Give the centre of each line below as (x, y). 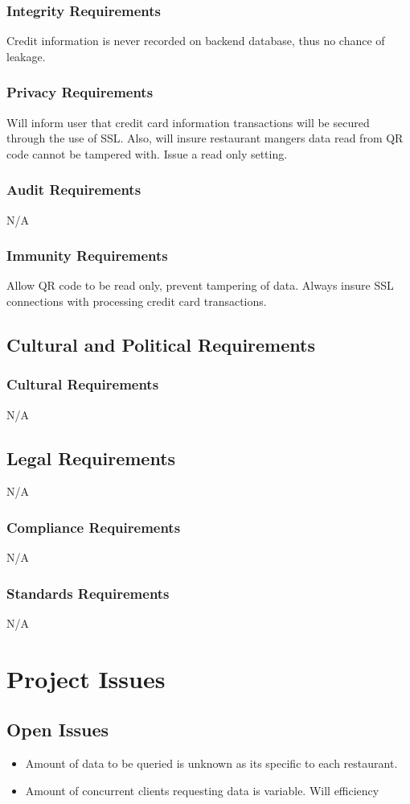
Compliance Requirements (94, 527)
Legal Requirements (91, 458)
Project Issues (86, 678)
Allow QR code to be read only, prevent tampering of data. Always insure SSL (200, 285)
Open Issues (58, 730)
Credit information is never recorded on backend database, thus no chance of (196, 41)
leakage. (26, 56)
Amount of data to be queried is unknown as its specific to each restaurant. (211, 763)
